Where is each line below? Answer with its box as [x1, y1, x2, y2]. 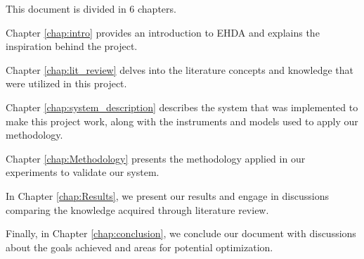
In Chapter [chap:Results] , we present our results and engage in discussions [6, 188, 329, 203]
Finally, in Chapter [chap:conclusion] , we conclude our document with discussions [6, 226, 356, 241]
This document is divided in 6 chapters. [6, 1, 176, 15]
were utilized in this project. [6, 76, 127, 91]
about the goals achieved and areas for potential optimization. [6, 239, 273, 254]
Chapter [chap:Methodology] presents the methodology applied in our [6, 151, 306, 165]
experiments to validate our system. [6, 165, 160, 179]
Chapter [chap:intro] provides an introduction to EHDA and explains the [6, 25, 320, 39]
